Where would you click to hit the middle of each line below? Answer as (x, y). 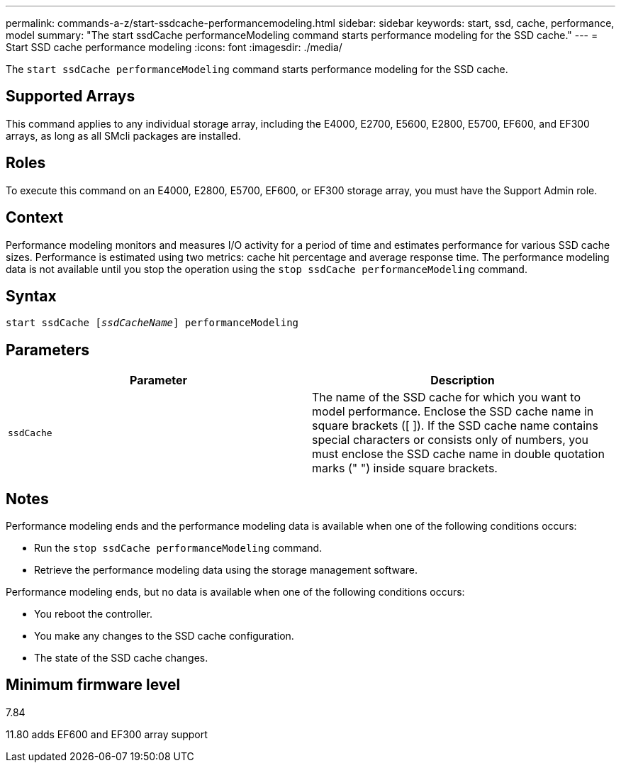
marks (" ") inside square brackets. (405, 468)
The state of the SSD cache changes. (121, 658)
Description (463, 380)
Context (35, 218)
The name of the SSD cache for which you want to (446, 397)
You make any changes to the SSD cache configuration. (164, 636)
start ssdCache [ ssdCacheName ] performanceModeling (152, 323)
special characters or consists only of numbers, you (451, 440)
